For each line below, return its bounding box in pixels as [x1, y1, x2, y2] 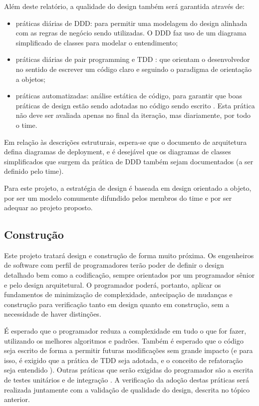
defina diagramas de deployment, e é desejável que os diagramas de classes [4, 146, 231, 157]
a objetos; [15, 73, 45, 84]
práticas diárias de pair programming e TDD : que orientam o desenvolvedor [15, 54, 250, 64]
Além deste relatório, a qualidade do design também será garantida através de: [4, 1, 245, 11]
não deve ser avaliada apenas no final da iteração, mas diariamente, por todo [15, 110, 251, 120]
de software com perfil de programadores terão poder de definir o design [4, 260, 224, 270]
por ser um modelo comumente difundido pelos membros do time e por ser [4, 192, 232, 203]
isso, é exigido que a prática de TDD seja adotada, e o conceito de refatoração [4, 355, 243, 365]
